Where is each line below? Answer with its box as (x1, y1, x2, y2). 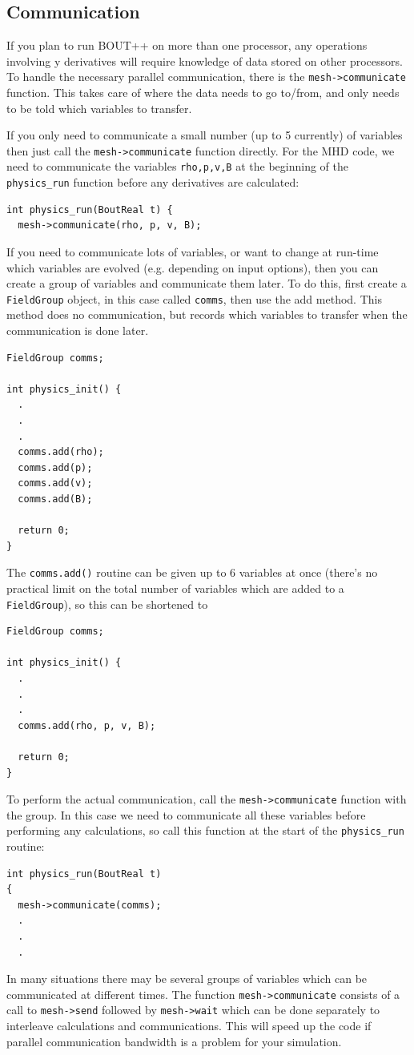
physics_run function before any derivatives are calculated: (6, 174, 299, 191)
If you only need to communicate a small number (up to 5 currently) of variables (6, 127, 403, 143)
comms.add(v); (18, 477, 93, 489)
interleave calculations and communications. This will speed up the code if (6, 1017, 372, 1034)
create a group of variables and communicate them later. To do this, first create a (6, 275, 407, 292)
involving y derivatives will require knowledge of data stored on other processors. (6, 52, 403, 69)
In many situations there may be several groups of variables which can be (6, 970, 368, 987)
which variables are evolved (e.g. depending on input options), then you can (6, 259, 379, 276)
